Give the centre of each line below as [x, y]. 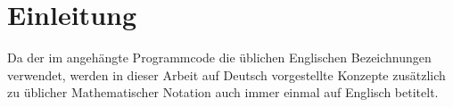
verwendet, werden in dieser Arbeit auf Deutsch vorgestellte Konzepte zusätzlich [226, 74]
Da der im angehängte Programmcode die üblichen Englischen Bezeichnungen [219, 58]
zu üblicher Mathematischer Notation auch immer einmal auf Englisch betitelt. [223, 92]
